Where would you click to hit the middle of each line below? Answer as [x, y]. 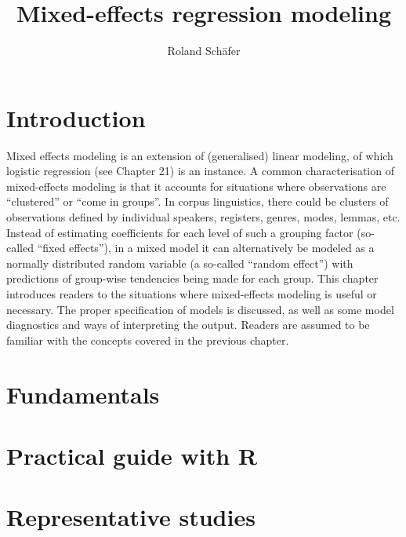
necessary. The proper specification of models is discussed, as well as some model [200, 309]
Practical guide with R [132, 455]
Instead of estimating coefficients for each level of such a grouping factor [180, 232]
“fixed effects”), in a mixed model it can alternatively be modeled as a [206, 248]
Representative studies [131, 517]
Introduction [76, 117]
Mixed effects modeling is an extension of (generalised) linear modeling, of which [200, 155]
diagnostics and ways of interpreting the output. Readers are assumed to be [188, 325]
